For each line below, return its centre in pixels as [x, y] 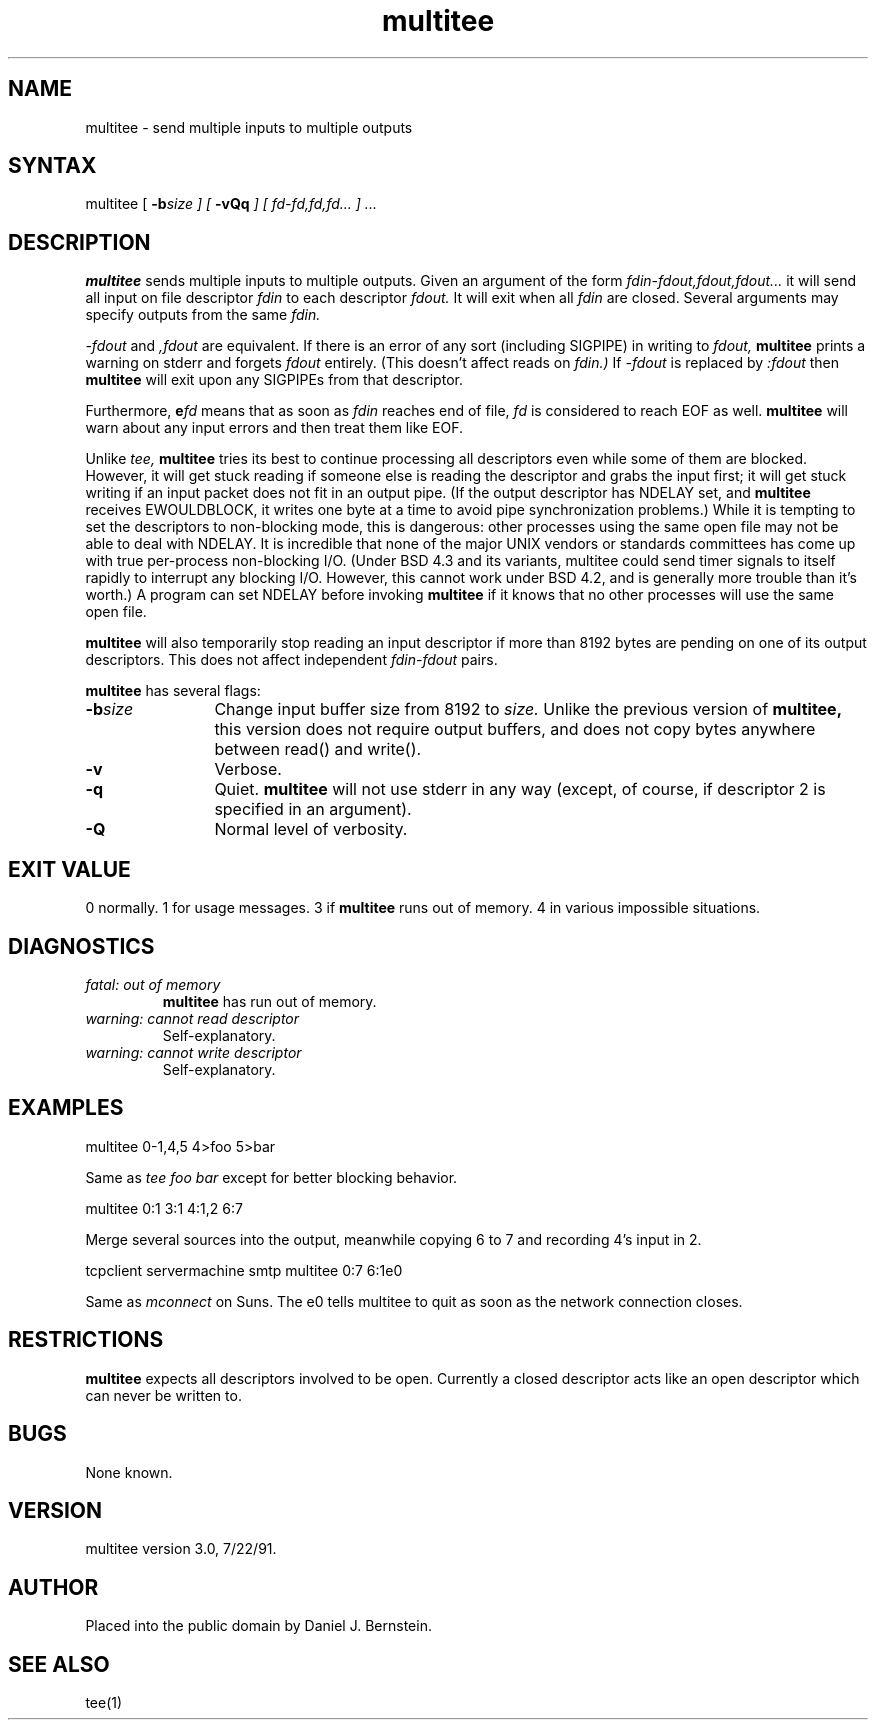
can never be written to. [163, 1395]
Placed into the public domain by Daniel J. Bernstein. [258, 1626]
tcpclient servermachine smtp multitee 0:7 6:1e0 [244, 1270]
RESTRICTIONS [86, 1340]
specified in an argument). [313, 809]
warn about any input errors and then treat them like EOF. [274, 428]
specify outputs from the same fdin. [203, 315]
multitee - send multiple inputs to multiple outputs [249, 127]
